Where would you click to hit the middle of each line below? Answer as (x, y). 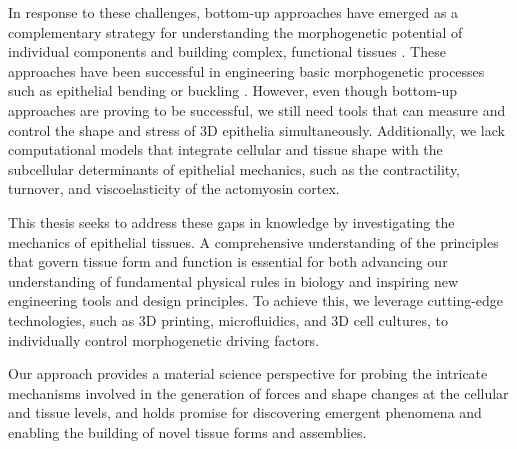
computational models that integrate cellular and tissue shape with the (225, 149)
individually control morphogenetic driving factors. (164, 339)
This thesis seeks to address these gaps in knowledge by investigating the (231, 221)
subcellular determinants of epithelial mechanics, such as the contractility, (234, 168)
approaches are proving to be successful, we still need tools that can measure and (257, 109)
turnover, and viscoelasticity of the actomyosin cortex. (174, 188)
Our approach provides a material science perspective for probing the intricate (248, 373)
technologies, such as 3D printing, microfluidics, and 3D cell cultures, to (228, 319)
